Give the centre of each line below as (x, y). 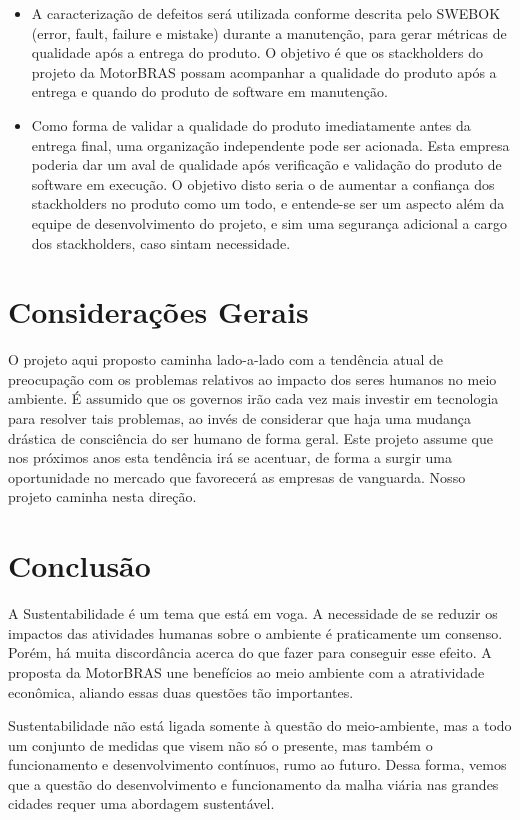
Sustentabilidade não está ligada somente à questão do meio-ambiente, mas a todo (260, 725)
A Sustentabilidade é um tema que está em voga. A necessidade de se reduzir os (253, 613)
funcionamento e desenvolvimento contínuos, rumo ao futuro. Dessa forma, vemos (257, 764)
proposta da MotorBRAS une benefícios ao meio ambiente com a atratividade (246, 671)
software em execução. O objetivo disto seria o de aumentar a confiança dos (263, 183)
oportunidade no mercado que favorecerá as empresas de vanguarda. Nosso (237, 476)
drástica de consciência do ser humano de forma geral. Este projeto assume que (250, 437)
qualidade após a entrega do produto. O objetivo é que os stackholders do (257, 52)
